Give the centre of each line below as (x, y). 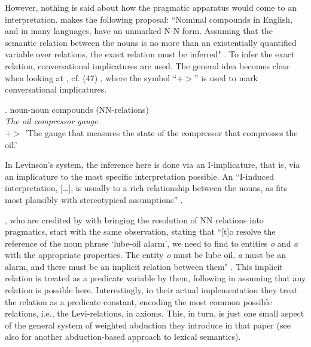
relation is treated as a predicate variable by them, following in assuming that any (155, 278)
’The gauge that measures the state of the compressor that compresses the (161, 132)
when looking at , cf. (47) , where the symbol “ (91, 77)
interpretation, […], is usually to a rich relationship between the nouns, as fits (146, 188)
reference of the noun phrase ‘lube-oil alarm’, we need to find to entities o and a (152, 243)
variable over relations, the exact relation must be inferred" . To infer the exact (150, 54)
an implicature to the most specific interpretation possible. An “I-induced (139, 176)
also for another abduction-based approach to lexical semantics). (123, 337)
